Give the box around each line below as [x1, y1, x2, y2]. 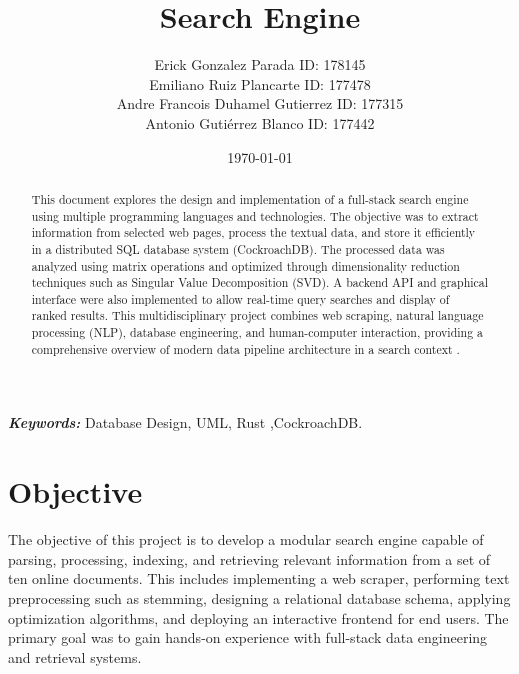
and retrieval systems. [8, 646, 142, 667]
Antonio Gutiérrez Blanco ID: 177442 [145, 112, 375, 133]
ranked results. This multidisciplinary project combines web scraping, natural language [31, 307, 484, 324]
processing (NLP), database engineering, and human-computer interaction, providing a [31, 324, 484, 341]
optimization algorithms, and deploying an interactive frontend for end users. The [8, 607, 509, 628]
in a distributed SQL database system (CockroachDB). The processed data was [31, 240, 445, 257]
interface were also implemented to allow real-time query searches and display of [31, 290, 450, 307]
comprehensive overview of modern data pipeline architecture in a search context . [31, 340, 460, 357]
